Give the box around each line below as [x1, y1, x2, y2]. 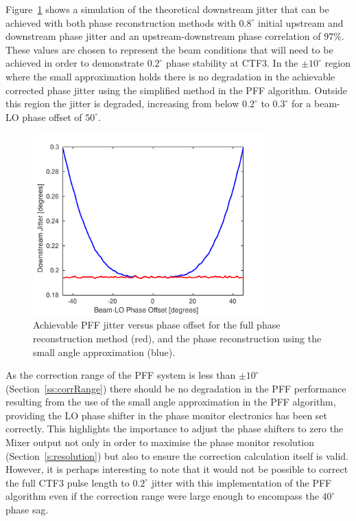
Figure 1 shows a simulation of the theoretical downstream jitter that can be [5, 2, 329, 16]
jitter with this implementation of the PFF [151, 475, 332, 489]
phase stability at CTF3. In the [166, 56, 298, 70]
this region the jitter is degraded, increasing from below [5, 96, 239, 111]
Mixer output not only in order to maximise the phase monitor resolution [5, 435, 315, 450]
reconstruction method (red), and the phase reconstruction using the [33, 331, 322, 345]
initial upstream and [257, 15, 344, 30]
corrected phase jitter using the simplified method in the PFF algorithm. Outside [5, 82, 348, 97]
